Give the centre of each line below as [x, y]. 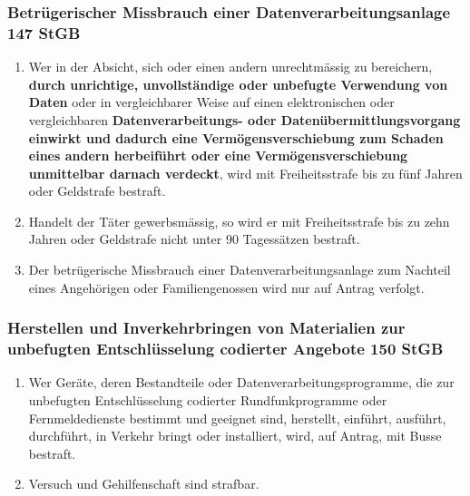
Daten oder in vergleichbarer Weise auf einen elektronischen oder [211, 102]
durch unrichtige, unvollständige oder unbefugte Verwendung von [238, 84]
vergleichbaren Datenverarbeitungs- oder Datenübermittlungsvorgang [245, 119]
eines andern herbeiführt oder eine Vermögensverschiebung [218, 156]
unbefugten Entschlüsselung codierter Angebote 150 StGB [225, 349]
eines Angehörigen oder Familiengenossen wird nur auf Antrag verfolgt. [226, 287]
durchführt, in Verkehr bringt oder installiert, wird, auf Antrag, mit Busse [235, 436]
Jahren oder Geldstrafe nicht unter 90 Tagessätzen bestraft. [194, 239]
